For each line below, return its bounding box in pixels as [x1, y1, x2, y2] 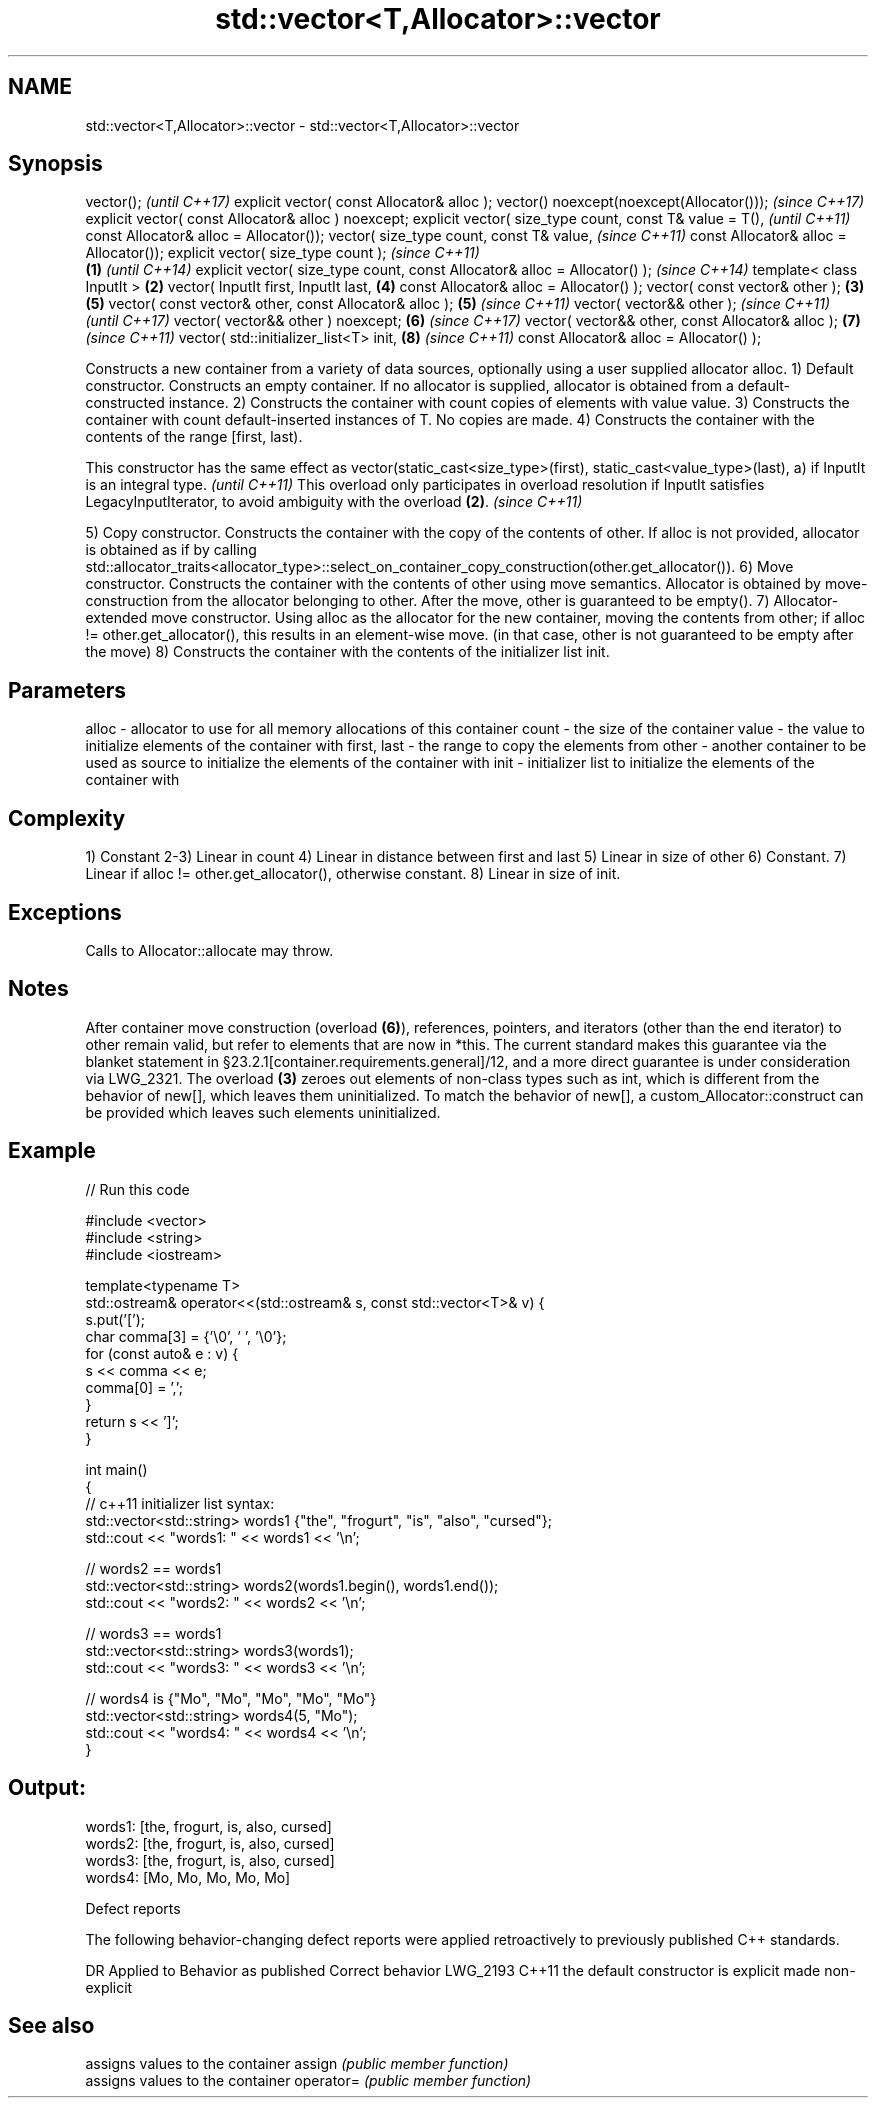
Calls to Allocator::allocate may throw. [85, 941, 334, 959]
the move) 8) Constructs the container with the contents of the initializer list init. [85, 643, 610, 661]
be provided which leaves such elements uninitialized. [85, 1103, 441, 1121]
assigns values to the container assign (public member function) [85, 2055, 509, 2073]
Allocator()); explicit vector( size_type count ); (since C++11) [85, 244, 480, 262]
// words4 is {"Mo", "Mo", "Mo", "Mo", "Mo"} [85, 1689, 377, 1707]
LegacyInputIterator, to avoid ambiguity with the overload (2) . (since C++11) [85, 493, 583, 511]
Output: [8, 1775, 86, 1801]
